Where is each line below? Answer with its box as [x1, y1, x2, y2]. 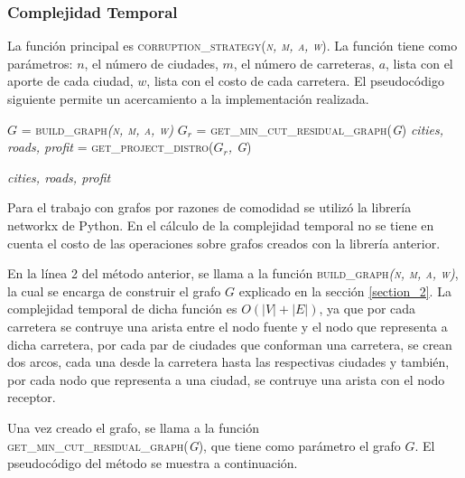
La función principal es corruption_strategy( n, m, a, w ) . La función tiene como [7, 36, 458, 55]
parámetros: [7, 53, 73, 72]
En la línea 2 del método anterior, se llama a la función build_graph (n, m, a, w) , [7, 264, 459, 283]
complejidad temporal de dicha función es [7, 299, 237, 318]
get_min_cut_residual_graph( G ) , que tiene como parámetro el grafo [7, 436, 401, 455]
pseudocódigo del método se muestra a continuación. [7, 454, 298, 473]
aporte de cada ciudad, [7, 71, 134, 90]
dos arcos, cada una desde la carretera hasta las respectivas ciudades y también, [7, 352, 450, 371]
